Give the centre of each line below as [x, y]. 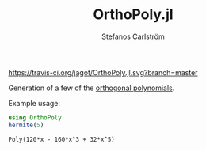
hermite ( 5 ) [26, 125]
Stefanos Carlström [133, 36]
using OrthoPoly [35, 117]
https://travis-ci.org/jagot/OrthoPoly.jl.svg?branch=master [103, 72]
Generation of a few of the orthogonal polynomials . [92, 88]
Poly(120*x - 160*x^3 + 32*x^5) [61, 139]
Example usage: [34, 103]
